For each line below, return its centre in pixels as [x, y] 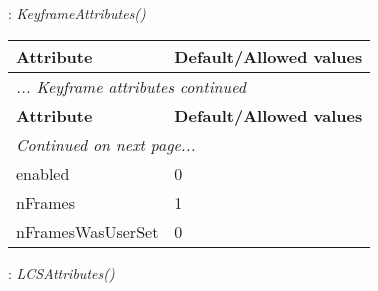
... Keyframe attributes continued [131, 86]
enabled [43, 173]
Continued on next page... [106, 144]
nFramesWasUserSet [87, 231]
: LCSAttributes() [61, 272]
